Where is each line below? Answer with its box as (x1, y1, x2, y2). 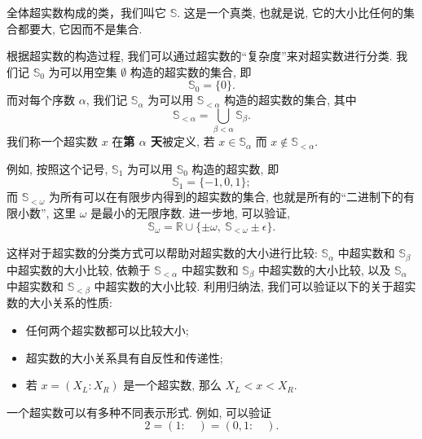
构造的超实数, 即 (191, 160, 279, 177)
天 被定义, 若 (151, 133, 215, 150)
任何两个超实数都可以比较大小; (25, 322, 189, 339)
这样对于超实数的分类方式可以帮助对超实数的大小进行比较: (7, 244, 318, 261)
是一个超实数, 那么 (123, 376, 222, 393)
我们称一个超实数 (7, 133, 98, 150)
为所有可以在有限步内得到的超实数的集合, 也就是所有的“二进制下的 (48, 188, 404, 205)
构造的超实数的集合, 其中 (224, 91, 357, 108)
